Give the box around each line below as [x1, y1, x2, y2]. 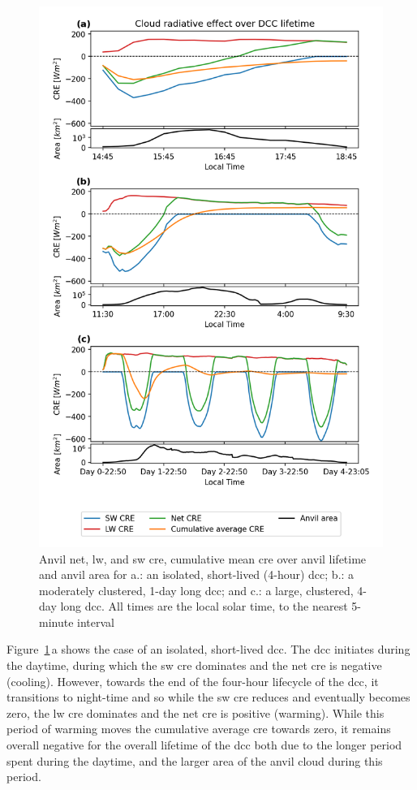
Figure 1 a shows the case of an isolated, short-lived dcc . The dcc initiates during [6, 641, 411, 658]
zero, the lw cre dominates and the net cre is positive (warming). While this [6, 704, 385, 721]
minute [39, 613, 74, 630]
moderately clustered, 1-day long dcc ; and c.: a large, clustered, [39, 581, 354, 598]
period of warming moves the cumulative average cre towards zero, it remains [6, 720, 391, 737]
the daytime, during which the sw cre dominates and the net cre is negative [6, 657, 382, 674]
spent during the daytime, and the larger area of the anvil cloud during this [6, 752, 383, 769]
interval [77, 613, 114, 630]
